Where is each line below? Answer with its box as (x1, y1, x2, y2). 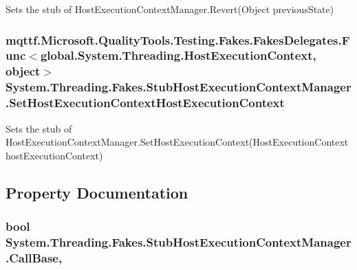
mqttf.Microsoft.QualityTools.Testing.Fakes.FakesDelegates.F (6, 31, 350, 48)
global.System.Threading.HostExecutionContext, (40, 47, 316, 64)
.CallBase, (6, 249, 63, 266)
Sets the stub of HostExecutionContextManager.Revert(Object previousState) (6, 2, 334, 16)
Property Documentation (6, 181, 188, 203)
